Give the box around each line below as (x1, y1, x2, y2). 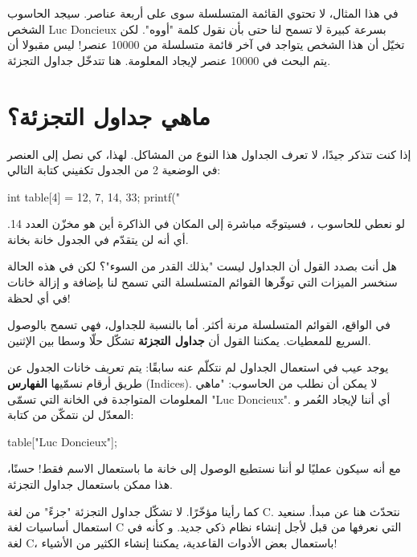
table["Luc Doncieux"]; (7, 433, 117, 449)
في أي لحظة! (7, 289, 71, 306)
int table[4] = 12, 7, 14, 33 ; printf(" (7, 188, 180, 205)
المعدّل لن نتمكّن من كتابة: (7, 406, 134, 423)
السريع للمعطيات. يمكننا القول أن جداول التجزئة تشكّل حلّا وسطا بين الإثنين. (7, 331, 371, 348)
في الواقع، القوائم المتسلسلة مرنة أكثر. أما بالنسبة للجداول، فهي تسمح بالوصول (7, 316, 390, 333)
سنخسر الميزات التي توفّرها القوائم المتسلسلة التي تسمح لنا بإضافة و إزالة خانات (7, 274, 398, 291)
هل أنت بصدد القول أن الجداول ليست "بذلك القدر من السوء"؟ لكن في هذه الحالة (7, 258, 397, 274)
